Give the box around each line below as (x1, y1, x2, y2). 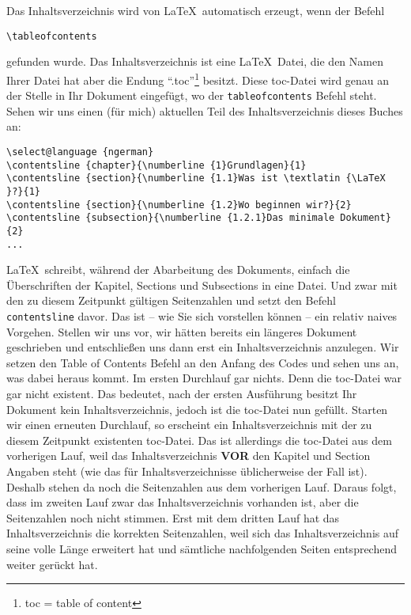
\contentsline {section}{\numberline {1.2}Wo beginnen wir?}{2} (6, 199, 352, 211)
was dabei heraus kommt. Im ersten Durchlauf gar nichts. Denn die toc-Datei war (6, 370, 402, 386)
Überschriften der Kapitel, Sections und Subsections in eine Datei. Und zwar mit (6, 276, 398, 293)
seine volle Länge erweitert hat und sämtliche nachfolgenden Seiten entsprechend (6, 540, 398, 556)
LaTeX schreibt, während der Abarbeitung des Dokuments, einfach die (6, 261, 350, 278)
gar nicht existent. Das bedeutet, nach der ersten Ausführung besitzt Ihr (6, 385, 357, 401)
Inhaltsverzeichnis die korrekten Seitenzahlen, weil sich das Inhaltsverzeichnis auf (6, 525, 399, 541)
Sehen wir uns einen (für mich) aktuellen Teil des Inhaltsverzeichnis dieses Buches (6, 102, 403, 119)
